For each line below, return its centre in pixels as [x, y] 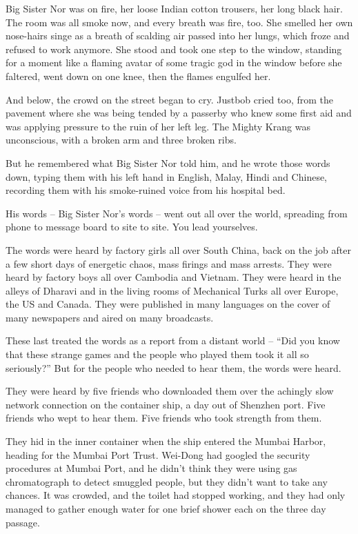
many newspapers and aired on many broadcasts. [110, 317]
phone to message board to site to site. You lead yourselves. [132, 227]
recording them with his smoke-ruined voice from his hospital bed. [146, 190]
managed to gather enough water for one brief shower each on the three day [166, 508]
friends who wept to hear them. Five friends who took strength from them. [164, 418]
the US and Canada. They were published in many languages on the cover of [168, 304]
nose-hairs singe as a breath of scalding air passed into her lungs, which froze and [178, 36]
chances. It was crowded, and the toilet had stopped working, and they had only [176, 495]
